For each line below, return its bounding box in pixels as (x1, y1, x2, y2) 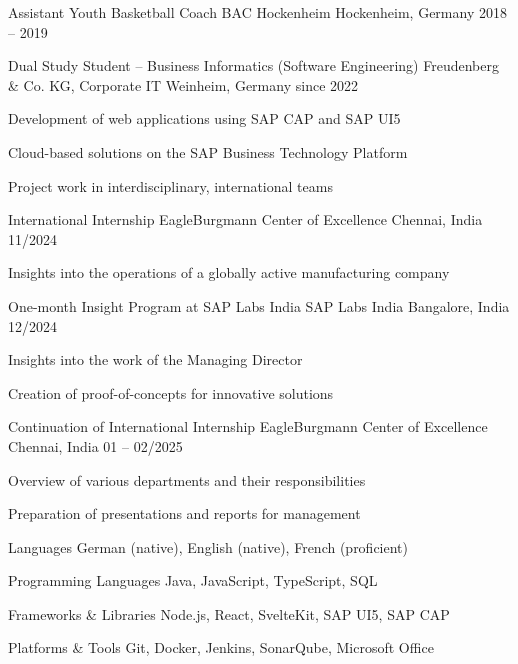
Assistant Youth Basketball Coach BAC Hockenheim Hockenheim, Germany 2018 (8, 2, 507, 22)
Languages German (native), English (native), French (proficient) (8, 536, 409, 557)
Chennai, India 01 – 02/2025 (8, 435, 183, 456)
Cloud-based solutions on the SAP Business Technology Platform (8, 141, 408, 162)
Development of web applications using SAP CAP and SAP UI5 (8, 108, 401, 129)
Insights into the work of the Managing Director (8, 349, 303, 370)
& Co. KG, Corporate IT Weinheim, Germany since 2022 (8, 74, 359, 95)
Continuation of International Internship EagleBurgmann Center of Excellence (8, 416, 488, 437)
